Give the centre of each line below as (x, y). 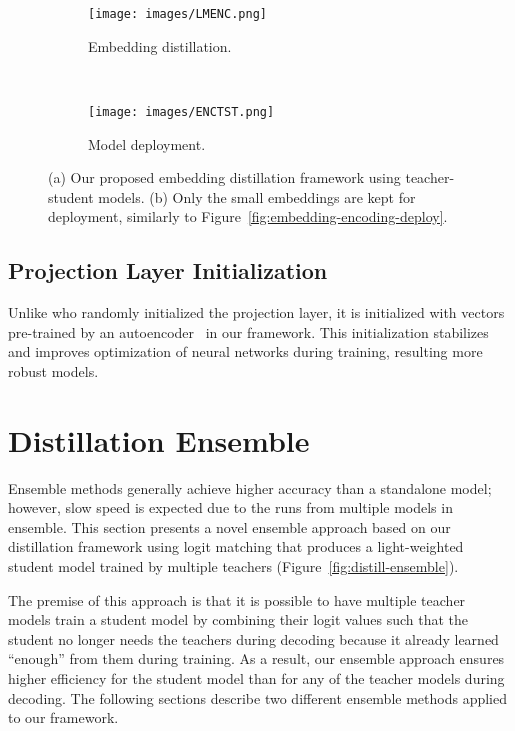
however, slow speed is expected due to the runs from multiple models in (230, 507)
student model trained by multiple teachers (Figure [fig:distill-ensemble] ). (233, 565)
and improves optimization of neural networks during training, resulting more (245, 351)
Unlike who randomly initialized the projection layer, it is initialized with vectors (256, 312)
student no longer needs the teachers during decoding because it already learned (253, 638)
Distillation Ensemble (159, 439)
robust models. (53, 370)
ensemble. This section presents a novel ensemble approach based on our (229, 526)
